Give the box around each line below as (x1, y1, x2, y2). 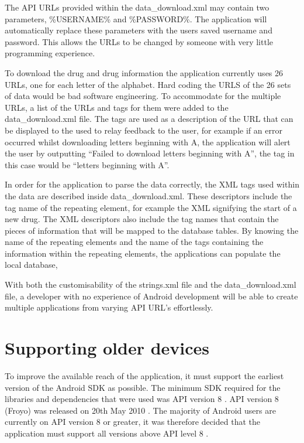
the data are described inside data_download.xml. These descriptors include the (5, 189, 292, 202)
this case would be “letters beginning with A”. (5, 158, 170, 171)
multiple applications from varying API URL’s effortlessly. (5, 301, 213, 313)
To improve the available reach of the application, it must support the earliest (5, 369, 284, 381)
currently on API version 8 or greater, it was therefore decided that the (5, 415, 260, 428)
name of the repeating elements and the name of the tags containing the (5, 236, 264, 248)
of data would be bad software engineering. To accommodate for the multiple (5, 90, 281, 102)
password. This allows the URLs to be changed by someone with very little (5, 35, 273, 47)
